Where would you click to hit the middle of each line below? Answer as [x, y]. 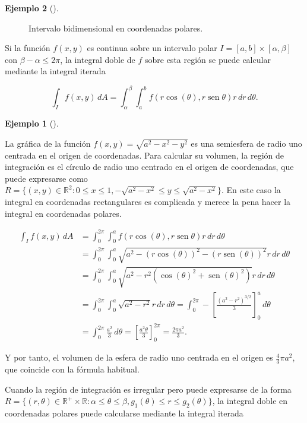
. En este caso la [251, 190]
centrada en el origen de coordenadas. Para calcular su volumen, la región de [144, 155]
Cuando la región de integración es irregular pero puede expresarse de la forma [148, 389]
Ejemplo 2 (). [32, 8]
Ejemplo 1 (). [32, 123]
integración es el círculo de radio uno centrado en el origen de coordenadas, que [149, 167]
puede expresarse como [46, 178]
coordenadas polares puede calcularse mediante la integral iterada [124, 413]
